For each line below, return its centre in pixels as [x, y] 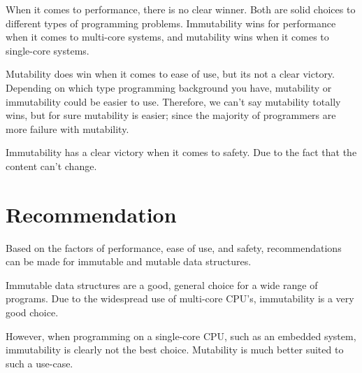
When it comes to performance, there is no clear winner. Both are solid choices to [181, 9]
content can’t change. [51, 166]
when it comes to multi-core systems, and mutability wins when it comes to [167, 37]
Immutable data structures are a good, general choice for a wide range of [162, 284]
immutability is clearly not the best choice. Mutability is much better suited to [175, 350]
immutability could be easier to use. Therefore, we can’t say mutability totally [173, 101]
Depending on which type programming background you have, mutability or [169, 87]
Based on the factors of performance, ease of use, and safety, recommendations [174, 247]
